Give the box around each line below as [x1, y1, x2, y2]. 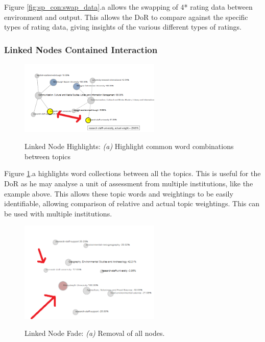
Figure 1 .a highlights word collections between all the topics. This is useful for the [4, 168, 261, 179]
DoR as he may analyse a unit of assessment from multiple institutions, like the [4, 178, 253, 189]
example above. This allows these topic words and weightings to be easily [4, 188, 233, 199]
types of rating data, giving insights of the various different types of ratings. [4, 21, 242, 32]
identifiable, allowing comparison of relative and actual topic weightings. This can [4, 198, 260, 209]
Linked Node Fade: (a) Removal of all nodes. [25, 328, 165, 338]
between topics [25, 151, 70, 161]
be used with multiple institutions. [4, 208, 112, 218]
